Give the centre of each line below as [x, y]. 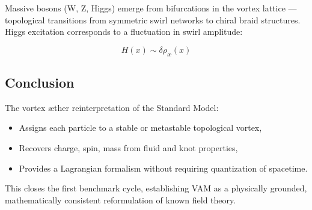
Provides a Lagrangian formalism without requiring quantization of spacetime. [163, 168]
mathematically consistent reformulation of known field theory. [121, 199]
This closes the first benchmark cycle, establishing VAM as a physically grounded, [156, 188]
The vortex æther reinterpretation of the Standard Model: [112, 107]
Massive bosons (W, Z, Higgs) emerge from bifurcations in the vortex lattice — [151, 8]
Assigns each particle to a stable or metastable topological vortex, [140, 127]
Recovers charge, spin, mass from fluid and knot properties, [128, 147]
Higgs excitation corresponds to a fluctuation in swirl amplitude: [124, 31]
